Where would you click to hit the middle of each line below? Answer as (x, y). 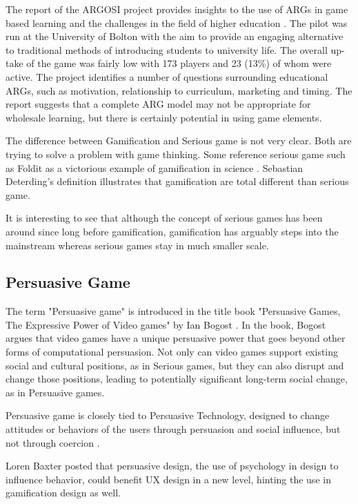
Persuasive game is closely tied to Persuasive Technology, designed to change (168, 415)
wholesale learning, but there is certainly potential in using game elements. (164, 117)
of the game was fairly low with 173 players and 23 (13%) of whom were (179, 63)
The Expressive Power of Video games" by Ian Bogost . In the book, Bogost (166, 324)
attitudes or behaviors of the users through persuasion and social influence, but (173, 429)
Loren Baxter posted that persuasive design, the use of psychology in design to (172, 466)
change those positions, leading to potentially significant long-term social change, (177, 379)
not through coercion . (53, 442)
